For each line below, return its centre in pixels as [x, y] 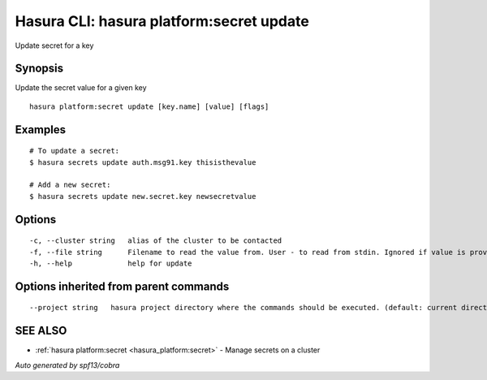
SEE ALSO [41, 331]
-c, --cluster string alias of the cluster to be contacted [156, 241]
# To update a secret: [75, 151]
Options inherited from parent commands [122, 286]
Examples [41, 130]
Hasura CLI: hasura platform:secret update [162, 21]
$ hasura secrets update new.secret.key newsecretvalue [143, 196]
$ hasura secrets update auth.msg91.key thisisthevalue [143, 162]
